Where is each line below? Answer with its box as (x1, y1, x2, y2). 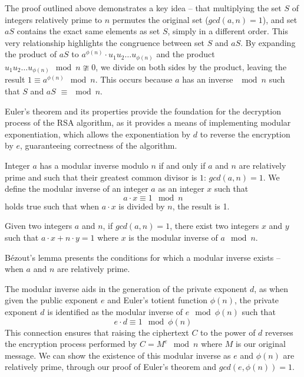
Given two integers (5, 219, 72, 232)
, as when (254, 282, 288, 294)
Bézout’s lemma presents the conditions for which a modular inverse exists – (5, 251, 280, 263)
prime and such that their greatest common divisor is (5, 171, 197, 183)
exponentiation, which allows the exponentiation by (5, 127, 191, 140)
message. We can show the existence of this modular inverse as (5, 349, 231, 361)
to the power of (200, 326, 256, 338)
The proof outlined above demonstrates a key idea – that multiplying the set (5, 2, 282, 14)
